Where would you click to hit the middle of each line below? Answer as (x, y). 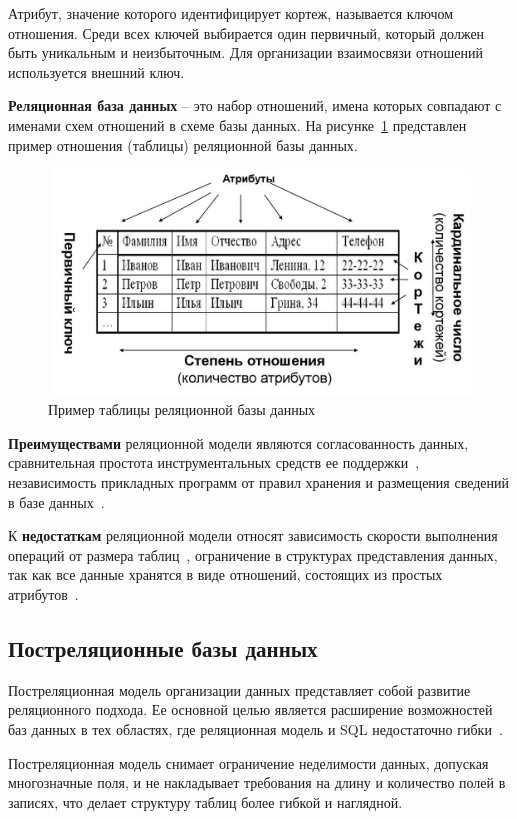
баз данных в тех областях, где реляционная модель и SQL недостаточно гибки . (255, 729)
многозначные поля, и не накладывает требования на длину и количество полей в (257, 782)
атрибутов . (43, 594)
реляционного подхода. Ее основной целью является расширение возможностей (250, 709)
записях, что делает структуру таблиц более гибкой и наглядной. (205, 801)
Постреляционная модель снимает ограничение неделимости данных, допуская (248, 762)
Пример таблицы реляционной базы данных (182, 409)
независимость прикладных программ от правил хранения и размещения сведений (259, 482)
